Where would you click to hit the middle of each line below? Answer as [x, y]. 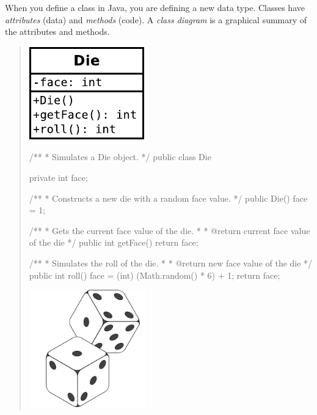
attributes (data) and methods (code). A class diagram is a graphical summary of [156, 19]
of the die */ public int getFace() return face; [114, 242]
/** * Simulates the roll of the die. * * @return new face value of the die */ [171, 263]
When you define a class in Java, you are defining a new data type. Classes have [155, 7]
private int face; [58, 177]
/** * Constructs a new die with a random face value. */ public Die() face [168, 198]
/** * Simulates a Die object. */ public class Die [120, 157]
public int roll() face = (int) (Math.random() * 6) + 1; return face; [155, 275]
